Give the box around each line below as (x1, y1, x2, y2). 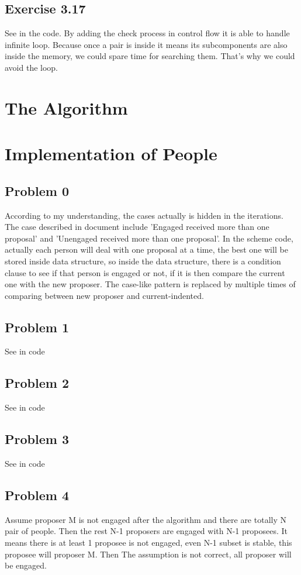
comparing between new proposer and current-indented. (5, 289, 204, 301)
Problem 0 (5, 181, 69, 199)
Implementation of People (5, 142, 217, 166)
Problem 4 (5, 486, 69, 504)
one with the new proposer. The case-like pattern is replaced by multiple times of (5, 278, 296, 290)
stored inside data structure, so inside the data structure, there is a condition (5, 254, 281, 267)
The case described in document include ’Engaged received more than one (5, 221, 269, 233)
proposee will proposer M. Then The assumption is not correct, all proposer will (5, 548, 292, 560)
